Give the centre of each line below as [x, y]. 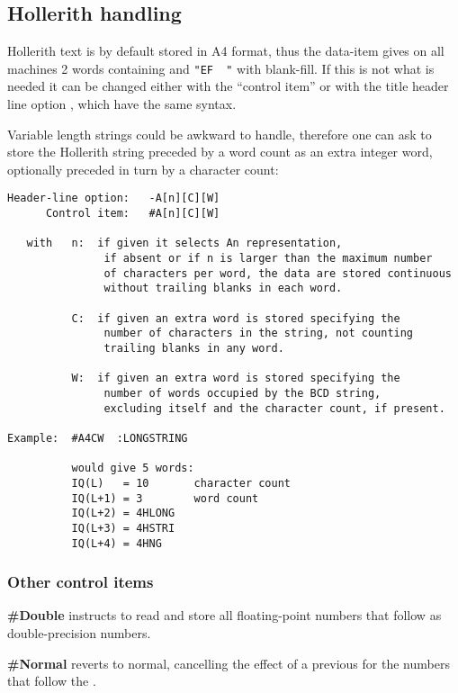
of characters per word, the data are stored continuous [278, 273]
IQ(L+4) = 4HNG [117, 543]
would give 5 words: [133, 468]
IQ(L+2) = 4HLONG [123, 513]
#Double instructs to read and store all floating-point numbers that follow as [225, 615]
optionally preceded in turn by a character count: [143, 169]
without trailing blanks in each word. [223, 288]
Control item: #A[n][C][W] [133, 214]
